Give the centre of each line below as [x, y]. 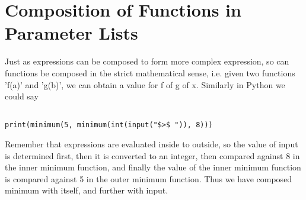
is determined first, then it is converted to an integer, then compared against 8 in [152, 155]
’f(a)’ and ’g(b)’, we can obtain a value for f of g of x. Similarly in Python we [145, 84]
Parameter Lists [71, 33]
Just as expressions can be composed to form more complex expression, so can [147, 61]
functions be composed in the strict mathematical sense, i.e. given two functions [150, 72]
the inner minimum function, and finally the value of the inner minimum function [153, 167]
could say [22, 96]
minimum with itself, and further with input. [87, 190]
